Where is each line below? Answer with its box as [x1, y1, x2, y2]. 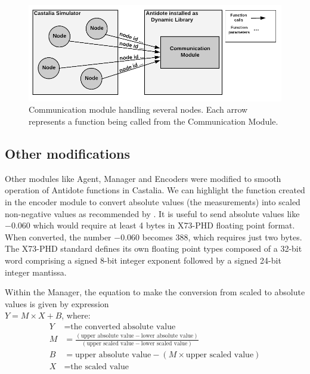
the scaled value [70, 362, 129, 371]
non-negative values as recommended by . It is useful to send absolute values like [5, 207, 300, 220]
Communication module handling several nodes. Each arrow [29, 103, 248, 116]
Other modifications [5, 144, 130, 163]
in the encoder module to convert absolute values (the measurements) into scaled [5, 196, 300, 208]
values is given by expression [5, 297, 109, 310]
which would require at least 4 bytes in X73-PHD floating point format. [33, 219, 295, 231]
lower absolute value [141, 332, 194, 339]
